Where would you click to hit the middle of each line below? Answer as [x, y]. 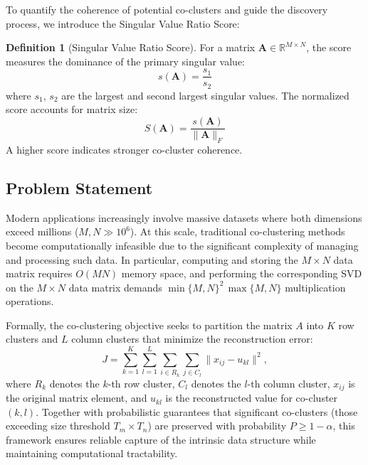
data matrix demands [115, 287]
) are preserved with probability [217, 426]
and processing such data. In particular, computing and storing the [152, 259]
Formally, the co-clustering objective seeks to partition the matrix [149, 325]
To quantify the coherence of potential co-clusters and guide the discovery [167, 9]
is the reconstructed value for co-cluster [252, 398]
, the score [329, 47]
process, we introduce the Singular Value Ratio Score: [123, 23]
